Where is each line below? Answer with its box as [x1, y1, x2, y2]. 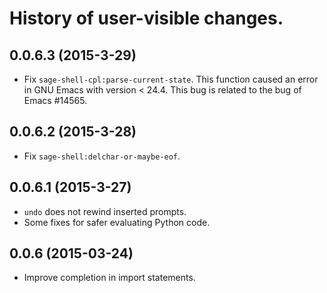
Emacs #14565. [23, 95, 88, 106]
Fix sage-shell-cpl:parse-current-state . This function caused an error [23, 73, 319, 85]
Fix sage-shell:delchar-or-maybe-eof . [23, 150, 181, 162]
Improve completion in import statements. [23, 272, 196, 284]
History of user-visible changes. [9, 7, 284, 30]
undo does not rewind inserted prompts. [23, 205, 187, 217]
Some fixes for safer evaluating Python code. [23, 216, 211, 228]
